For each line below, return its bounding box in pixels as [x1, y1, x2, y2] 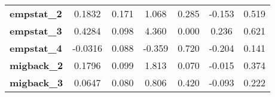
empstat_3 [10, 24, 62, 37]
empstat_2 [10, 7, 62, 20]
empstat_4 [10, 41, 62, 55]
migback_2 [10, 58, 63, 72]
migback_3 [10, 76, 63, 89]
